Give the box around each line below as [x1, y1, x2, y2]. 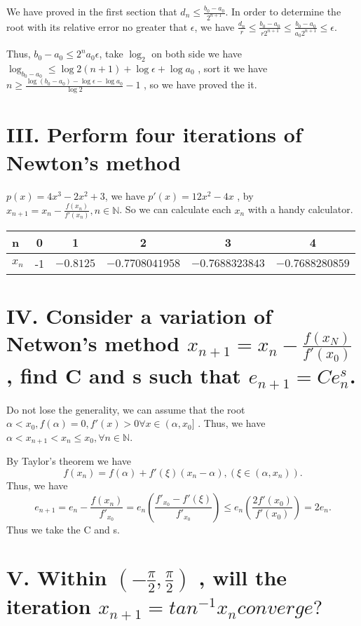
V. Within [6, 563, 107, 592]
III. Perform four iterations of [6, 120, 302, 149]
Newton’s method [6, 147, 181, 176]
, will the [198, 563, 287, 592]
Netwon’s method [6, 329, 180, 358]
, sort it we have [198, 60, 268, 75]
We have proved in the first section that [6, 4, 177, 18]
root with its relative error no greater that [6, 19, 188, 34]
